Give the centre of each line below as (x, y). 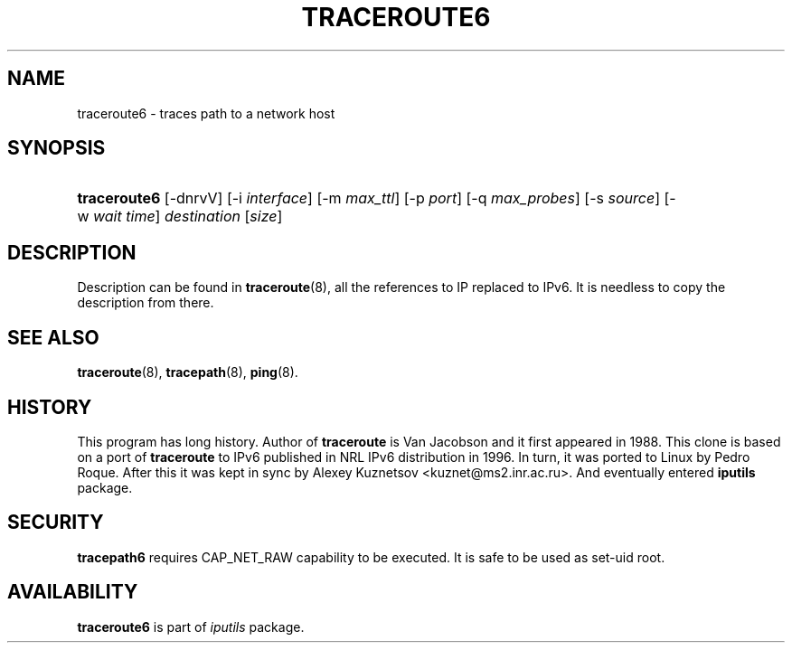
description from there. (146, 303)
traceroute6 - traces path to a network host (206, 113)
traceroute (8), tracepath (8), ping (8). (188, 372)
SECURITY (56, 523)
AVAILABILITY (73, 592)
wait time (124, 217)
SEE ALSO (53, 337)
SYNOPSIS (57, 148)
